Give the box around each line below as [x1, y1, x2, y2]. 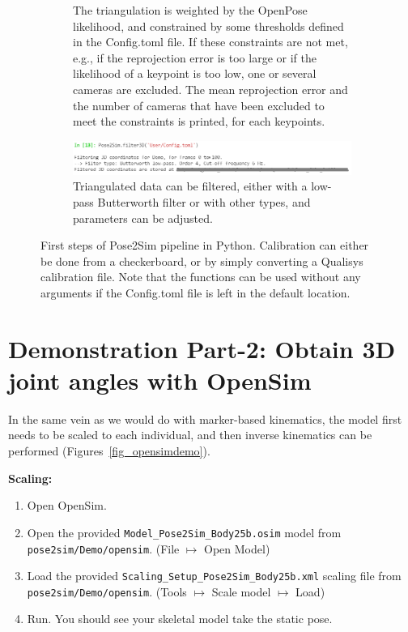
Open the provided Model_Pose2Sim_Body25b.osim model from [27, 523, 342, 540]
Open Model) [204, 540, 270, 557]
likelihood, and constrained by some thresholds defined [73, 17, 344, 34]
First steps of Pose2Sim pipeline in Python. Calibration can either [40, 237, 369, 254]
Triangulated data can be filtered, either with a [73, 177, 308, 194]
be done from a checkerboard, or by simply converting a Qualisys [40, 252, 363, 269]
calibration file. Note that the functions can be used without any [40, 268, 361, 285]
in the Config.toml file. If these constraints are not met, [73, 33, 348, 50]
